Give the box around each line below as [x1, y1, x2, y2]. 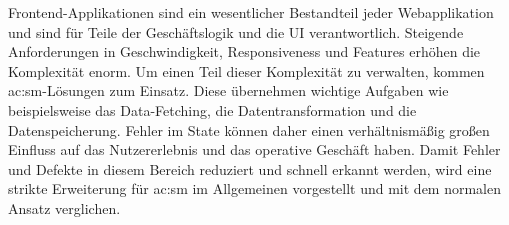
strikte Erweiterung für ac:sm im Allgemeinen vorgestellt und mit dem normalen [8, 178, 502, 199]
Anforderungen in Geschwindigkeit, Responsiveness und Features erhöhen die [8, 41, 481, 62]
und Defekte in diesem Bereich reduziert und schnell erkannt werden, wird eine [8, 158, 492, 179]
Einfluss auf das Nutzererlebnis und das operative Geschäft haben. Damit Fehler [8, 139, 501, 160]
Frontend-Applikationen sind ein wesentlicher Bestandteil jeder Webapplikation [8, 2, 494, 22]
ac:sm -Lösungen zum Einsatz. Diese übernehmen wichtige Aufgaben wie [8, 80, 449, 101]
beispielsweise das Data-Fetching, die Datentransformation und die [8, 99, 417, 120]
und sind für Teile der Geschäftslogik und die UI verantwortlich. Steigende [8, 21, 464, 42]
